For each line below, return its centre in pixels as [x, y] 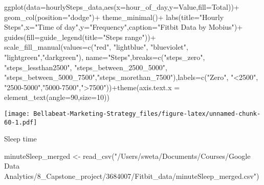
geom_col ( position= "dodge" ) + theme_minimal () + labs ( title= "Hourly [114, 17]
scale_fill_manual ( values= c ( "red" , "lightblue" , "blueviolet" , [96, 47]
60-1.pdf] [21, 122]
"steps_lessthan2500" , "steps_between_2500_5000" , [86, 67]
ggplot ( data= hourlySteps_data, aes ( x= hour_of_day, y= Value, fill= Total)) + [122, 7]
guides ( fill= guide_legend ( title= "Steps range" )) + [80, 37]
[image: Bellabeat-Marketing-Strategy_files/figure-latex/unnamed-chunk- [133, 114]
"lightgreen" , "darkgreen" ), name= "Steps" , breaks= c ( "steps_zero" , [105, 57]
